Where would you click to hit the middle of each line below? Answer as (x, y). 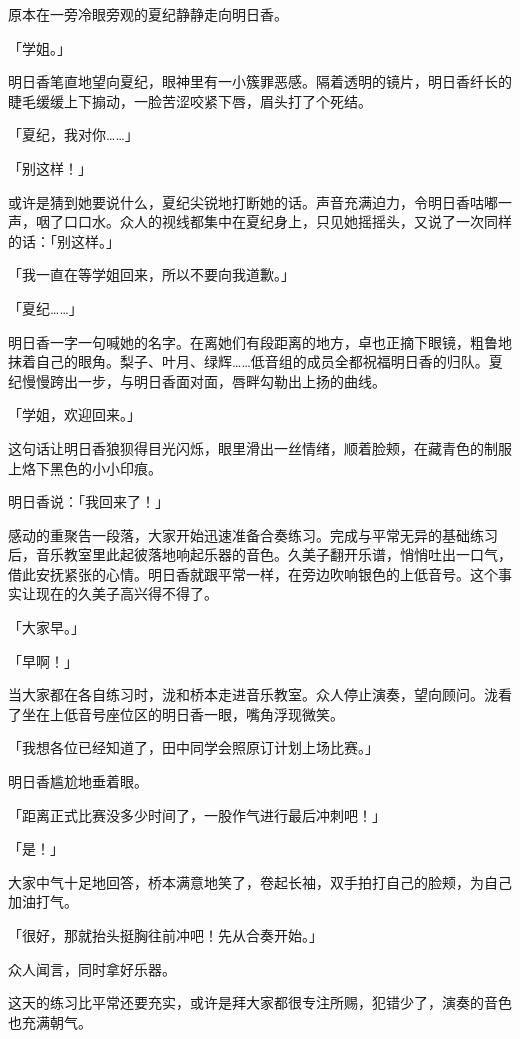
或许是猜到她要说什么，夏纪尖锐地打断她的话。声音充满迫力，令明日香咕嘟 (253, 201)
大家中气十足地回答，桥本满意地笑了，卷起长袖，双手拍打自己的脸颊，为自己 (260, 881)
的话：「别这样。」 (64, 240)
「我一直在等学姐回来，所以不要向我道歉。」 (151, 274)
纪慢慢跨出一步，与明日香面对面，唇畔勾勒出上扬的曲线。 (197, 380)
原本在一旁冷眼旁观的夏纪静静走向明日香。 (148, 14)
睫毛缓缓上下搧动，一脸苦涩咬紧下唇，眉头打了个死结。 (190, 100)
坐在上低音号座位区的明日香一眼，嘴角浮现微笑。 (182, 713)
